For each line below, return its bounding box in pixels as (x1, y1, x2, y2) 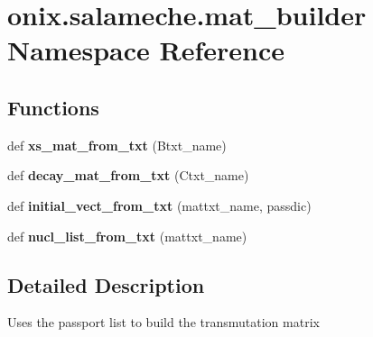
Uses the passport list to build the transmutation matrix (7, 313, 320, 332)
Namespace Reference (7, 32, 284, 68)
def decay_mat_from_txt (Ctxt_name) (7, 166, 249, 185)
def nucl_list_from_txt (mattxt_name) (7, 226, 247, 245)
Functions (7, 93, 99, 121)
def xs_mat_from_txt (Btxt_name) (7, 135, 227, 154)
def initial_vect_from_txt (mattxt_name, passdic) (7, 196, 312, 214)
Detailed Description (7, 270, 205, 298)
